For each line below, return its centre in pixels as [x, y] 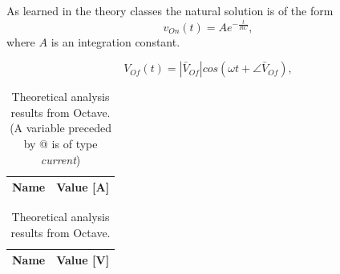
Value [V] [83, 260]
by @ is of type [61, 143]
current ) [61, 159]
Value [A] [83, 187]
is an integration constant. [115, 41]
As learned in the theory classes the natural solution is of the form [170, 10]
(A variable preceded [61, 128]
